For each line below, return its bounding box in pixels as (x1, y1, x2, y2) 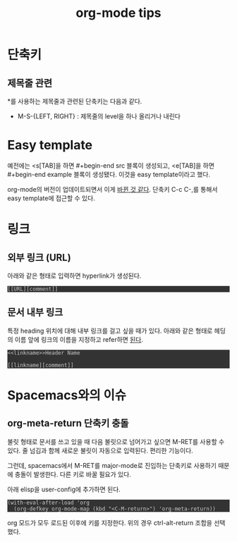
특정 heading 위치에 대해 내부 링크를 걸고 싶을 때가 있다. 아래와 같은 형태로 (7, 326, 213, 335)
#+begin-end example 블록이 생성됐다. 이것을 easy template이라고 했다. (7, 170, 210, 178)
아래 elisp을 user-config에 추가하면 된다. (7, 485, 121, 493)
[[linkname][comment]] (7, 362, 74, 369)
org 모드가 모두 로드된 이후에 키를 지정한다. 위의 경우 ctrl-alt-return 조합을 (7, 518, 213, 526)
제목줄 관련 (7, 77, 53, 89)
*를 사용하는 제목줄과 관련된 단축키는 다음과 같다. (7, 97, 142, 105)
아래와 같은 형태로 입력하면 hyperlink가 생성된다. (7, 271, 142, 280)
